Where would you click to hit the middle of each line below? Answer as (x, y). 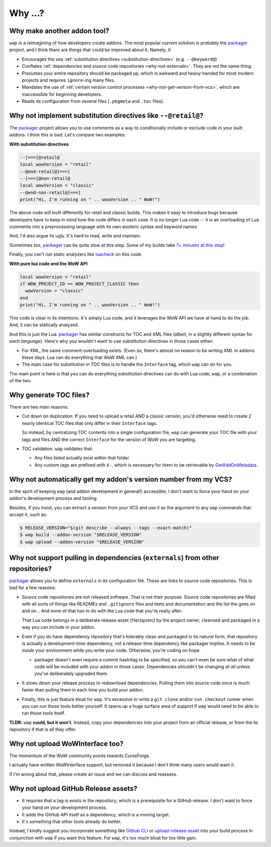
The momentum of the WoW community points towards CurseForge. (80, 756)
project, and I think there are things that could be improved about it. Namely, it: (91, 50)
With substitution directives (39, 144)
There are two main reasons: (39, 407)
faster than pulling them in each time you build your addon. (83, 690)
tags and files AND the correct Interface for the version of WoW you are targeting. (109, 440)
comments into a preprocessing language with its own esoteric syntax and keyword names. (104, 226)
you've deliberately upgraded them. (71, 674)
